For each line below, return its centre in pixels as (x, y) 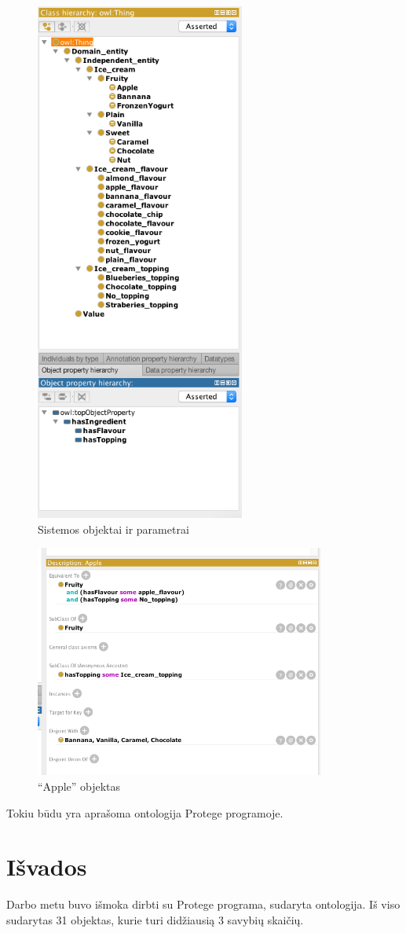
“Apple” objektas (79, 786)
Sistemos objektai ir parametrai (113, 529)
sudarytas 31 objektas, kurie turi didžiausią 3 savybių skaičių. (155, 919)
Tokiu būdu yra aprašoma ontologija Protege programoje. (145, 812)
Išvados (47, 867)
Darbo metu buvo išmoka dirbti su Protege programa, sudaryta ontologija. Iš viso (203, 904)
